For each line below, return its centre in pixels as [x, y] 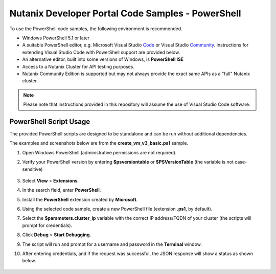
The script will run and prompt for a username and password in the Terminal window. [112, 244]
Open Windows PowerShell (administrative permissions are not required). [99, 152]
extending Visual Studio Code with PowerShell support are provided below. [101, 52]
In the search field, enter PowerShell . [62, 190]
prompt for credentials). [47, 225]
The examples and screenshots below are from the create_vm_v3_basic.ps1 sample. [99, 143]
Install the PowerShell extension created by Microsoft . [80, 199]
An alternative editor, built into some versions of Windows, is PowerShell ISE [103, 59]
